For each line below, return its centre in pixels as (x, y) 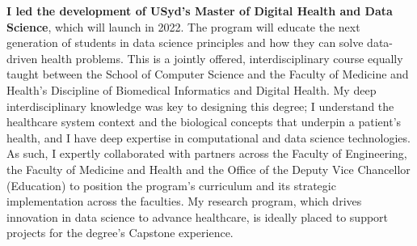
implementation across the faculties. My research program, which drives (184, 201)
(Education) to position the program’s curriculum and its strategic (171, 185)
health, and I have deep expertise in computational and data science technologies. (208, 137)
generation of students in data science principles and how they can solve (185, 42)
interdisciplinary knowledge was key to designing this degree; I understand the (200, 106)
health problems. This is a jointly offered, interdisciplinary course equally (222, 58)
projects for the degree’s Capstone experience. (120, 233)
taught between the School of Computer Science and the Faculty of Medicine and (208, 74)
